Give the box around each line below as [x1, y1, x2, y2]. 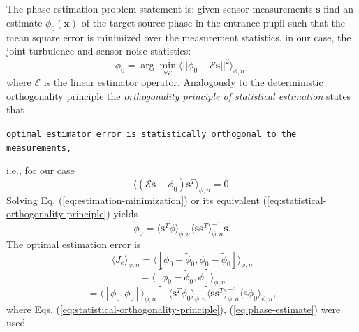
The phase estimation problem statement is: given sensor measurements [6, 1, 313, 15]
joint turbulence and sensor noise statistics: [6, 43, 191, 58]
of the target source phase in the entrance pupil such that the [81, 15, 345, 29]
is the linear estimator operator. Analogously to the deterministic [43, 75, 323, 89]
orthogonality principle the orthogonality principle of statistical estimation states [6, 88, 351, 103]
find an [323, 1, 354, 15]
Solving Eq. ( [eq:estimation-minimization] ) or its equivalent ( [6, 192, 267, 207]
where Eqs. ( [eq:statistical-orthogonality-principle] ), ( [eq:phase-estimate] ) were [6, 301, 341, 316]
